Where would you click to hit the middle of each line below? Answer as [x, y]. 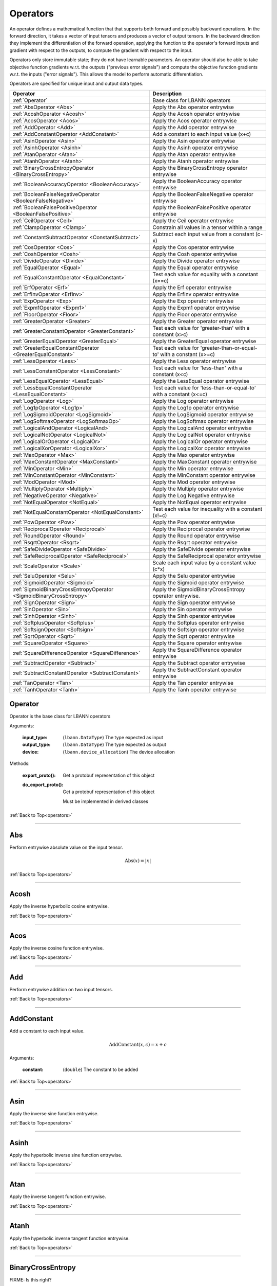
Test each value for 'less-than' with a [197, 368]
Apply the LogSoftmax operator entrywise [203, 421]
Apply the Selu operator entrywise [194, 576]
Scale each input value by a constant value [204, 562]
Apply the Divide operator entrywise [196, 261]
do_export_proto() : [43, 784]
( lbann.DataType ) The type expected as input [113, 737]
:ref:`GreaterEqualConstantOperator [56, 348]
